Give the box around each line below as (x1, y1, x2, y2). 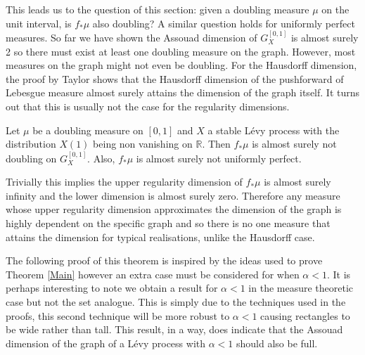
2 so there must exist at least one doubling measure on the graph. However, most (6, 44, 356, 58)
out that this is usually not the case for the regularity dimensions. (6, 98, 290, 113)
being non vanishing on (93, 136, 193, 151)
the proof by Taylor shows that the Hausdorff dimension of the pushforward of (6, 71, 344, 86)
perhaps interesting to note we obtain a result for (6, 280, 218, 295)
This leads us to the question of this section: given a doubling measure (6, 2, 309, 16)
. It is (326, 266, 351, 281)
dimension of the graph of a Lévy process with (6, 335, 206, 350)
